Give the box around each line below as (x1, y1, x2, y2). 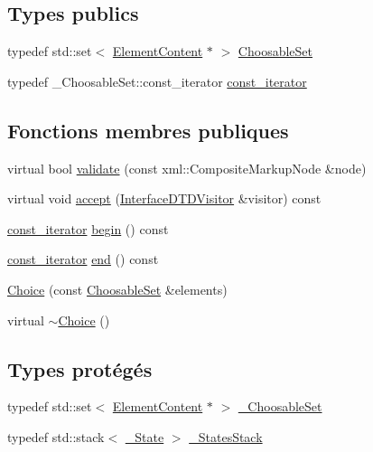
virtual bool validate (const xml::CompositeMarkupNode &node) (7, 158, 367, 177)
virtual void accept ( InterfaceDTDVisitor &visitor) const (7, 189, 322, 208)
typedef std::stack (7, 427, 105, 446)
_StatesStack (189, 427, 263, 446)
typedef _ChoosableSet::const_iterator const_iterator (7, 71, 307, 90)
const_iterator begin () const (7, 219, 169, 238)
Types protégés (7, 354, 153, 382)
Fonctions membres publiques (7, 116, 289, 144)
